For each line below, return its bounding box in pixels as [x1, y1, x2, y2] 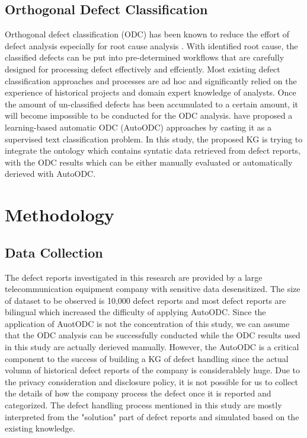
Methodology [5, 202, 114, 227]
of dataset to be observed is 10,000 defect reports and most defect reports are [5, 294, 286, 306]
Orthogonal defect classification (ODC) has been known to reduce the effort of [5, 28, 290, 40]
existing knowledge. [5, 422, 75, 434]
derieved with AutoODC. [5, 167, 96, 180]
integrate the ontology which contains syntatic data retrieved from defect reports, [5, 144, 301, 157]
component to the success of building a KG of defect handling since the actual [5, 352, 289, 364]
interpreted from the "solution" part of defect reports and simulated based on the [5, 410, 299, 423]
